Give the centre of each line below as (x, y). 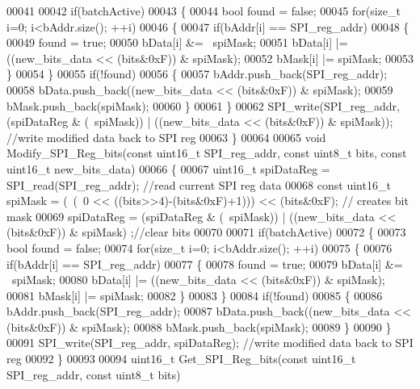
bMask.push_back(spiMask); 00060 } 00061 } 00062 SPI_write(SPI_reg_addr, (203, 105)
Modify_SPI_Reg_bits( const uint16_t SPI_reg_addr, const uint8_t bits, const (207, 153)
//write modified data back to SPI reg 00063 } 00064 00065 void (166, 137)
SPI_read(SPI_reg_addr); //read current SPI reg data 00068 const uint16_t (199, 184)
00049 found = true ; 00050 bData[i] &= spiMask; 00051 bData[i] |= (177, 42)
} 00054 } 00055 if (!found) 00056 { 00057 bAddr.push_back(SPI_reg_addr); (197, 74)
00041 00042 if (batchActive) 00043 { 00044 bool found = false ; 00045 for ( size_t (204, 10)
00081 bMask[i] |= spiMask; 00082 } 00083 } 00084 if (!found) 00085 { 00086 (195, 295)
